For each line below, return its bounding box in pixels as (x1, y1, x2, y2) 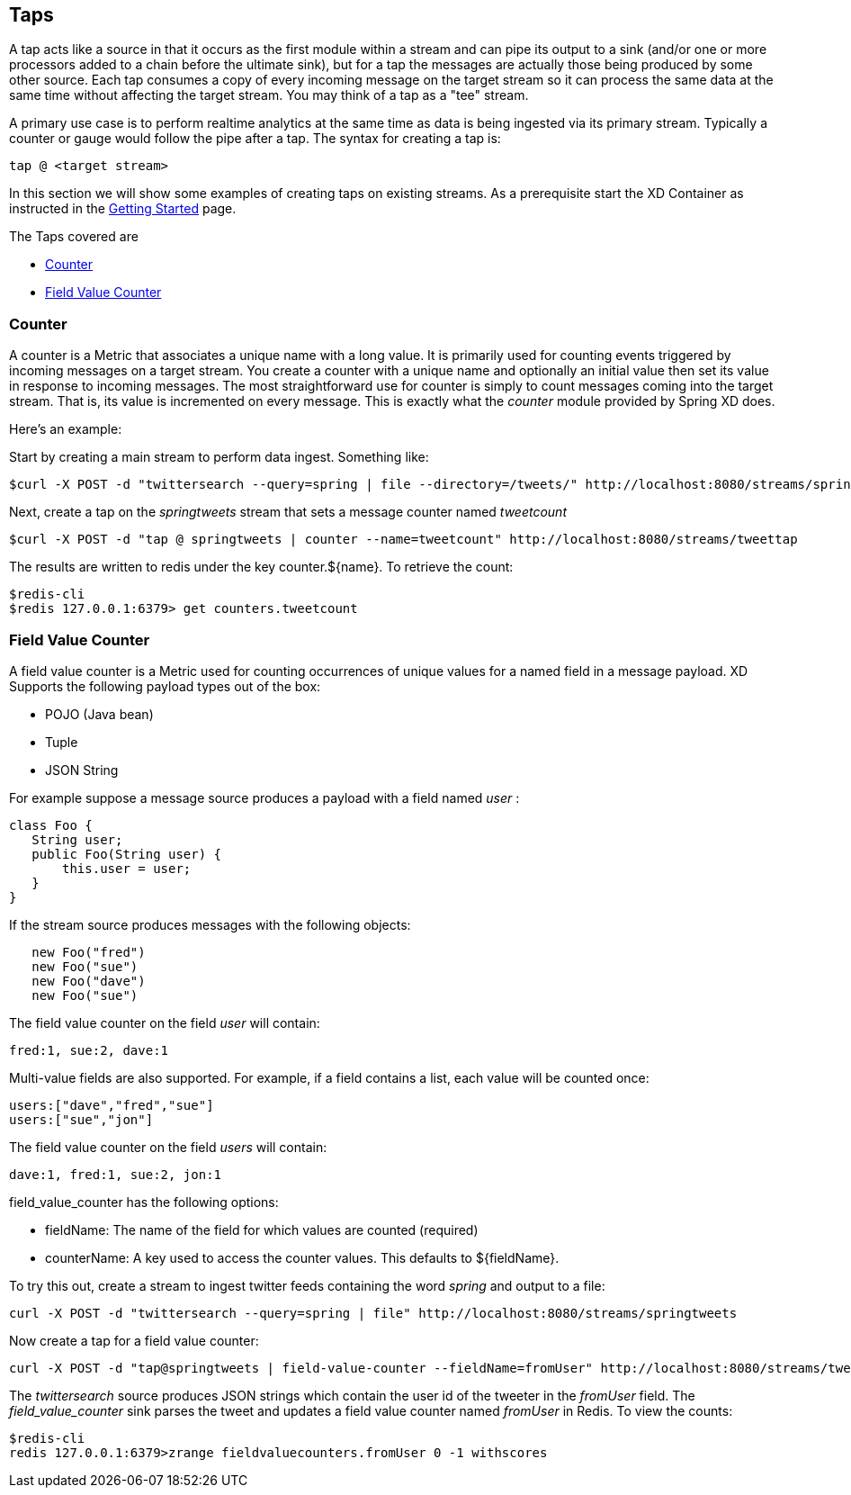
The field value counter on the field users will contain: (9, 1139, 327, 1155)
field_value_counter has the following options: (9, 1193, 279, 1210)
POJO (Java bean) (45, 706, 154, 722)
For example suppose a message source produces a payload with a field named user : (9, 789, 520, 806)
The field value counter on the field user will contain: (9, 1014, 320, 1031)
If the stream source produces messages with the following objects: (9, 916, 411, 932)
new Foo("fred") (31, 944, 146, 959)
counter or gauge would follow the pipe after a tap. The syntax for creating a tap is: (9, 131, 501, 147)
